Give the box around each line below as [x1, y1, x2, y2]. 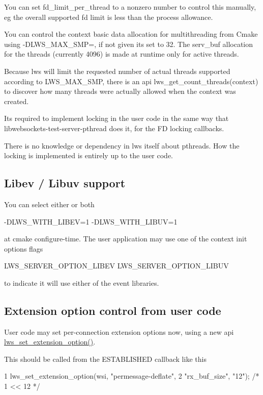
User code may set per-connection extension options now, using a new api [4, 326, 234, 337]
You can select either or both [4, 199, 95, 209]
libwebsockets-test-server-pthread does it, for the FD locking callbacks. [4, 122, 224, 133]
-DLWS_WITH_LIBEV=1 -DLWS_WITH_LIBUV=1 [4, 216, 178, 227]
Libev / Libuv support [4, 175, 126, 191]
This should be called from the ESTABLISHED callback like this [4, 353, 207, 364]
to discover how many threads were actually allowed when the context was [4, 86, 236, 96]
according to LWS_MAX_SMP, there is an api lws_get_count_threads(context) [4, 76, 258, 86]
